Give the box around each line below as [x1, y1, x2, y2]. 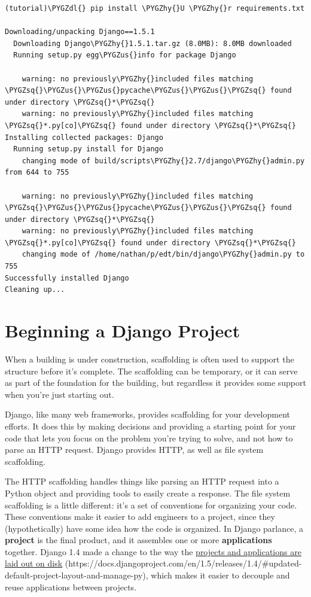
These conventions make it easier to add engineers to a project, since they [5, 510, 275, 523]
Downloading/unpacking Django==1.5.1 [5, 28, 155, 36]
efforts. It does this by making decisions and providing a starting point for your [5, 419, 296, 432]
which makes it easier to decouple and [151, 569, 290, 581]
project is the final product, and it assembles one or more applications [5, 534, 272, 546]
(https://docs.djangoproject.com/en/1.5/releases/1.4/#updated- [65, 557, 302, 569]
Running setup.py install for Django [13, 145, 163, 154]
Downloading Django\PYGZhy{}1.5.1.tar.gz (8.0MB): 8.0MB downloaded [13, 39, 292, 48]
